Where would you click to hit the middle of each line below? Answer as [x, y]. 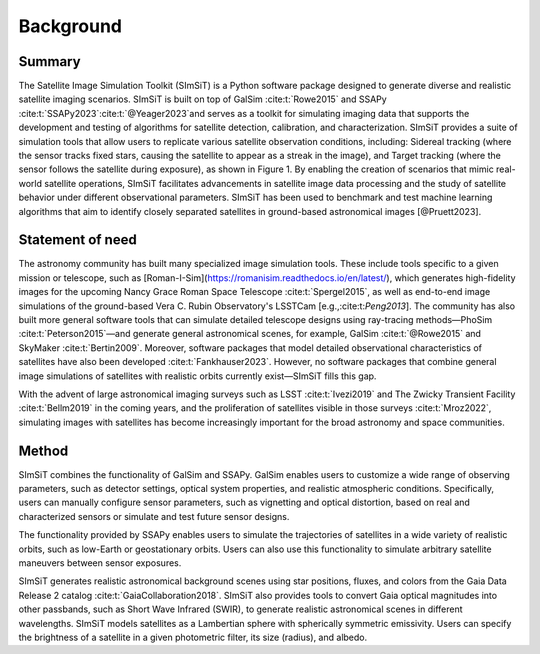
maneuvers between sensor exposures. [100, 563]
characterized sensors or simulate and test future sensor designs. [154, 516]
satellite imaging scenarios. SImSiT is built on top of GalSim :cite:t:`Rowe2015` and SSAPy [202, 99]
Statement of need [77, 240]
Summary [49, 61]
